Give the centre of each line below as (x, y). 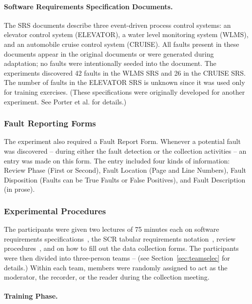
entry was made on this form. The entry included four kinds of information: (117, 160)
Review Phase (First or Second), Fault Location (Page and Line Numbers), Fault (125, 170)
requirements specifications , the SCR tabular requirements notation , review (120, 238)
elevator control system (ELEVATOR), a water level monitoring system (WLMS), (126, 34)
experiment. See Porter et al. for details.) (65, 101)
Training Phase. (31, 296)
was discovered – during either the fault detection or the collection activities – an (125, 151)
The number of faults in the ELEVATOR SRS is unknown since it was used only (125, 82)
